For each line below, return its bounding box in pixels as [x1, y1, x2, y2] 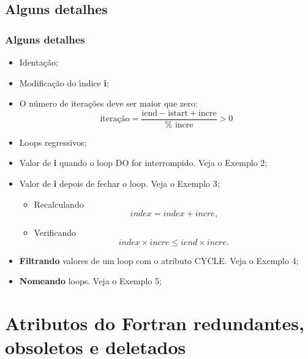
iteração [100, 115, 130, 124]
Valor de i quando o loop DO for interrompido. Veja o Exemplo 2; [19, 156, 268, 169]
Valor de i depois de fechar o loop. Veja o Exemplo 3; [19, 177, 220, 190]
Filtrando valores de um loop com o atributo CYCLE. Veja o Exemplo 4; [19, 254, 299, 266]
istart [168, 108, 188, 118]
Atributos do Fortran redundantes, [5, 311, 304, 336]
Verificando [34, 226, 77, 239]
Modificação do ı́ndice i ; [19, 76, 109, 89]
